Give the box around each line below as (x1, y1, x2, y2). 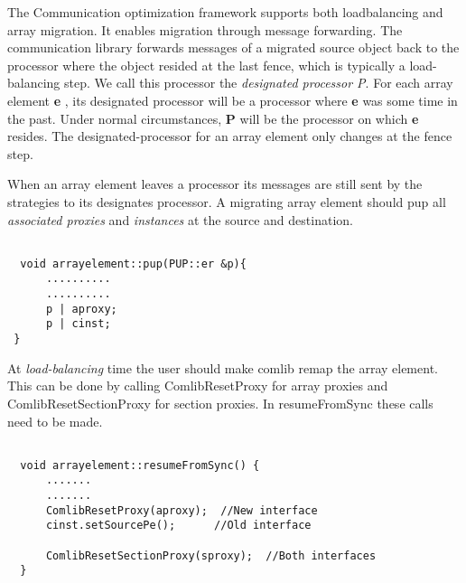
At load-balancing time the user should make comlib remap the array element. (7, 358, 438, 377)
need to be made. (7, 411, 103, 430)
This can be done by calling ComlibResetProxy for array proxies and (7, 376, 388, 395)
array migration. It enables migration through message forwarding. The (7, 20, 403, 39)
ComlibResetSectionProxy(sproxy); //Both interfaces (45, 549, 377, 562)
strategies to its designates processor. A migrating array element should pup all (7, 192, 446, 211)
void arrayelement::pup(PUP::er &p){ (20, 257, 247, 270)
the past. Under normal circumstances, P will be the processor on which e (7, 108, 419, 127)
